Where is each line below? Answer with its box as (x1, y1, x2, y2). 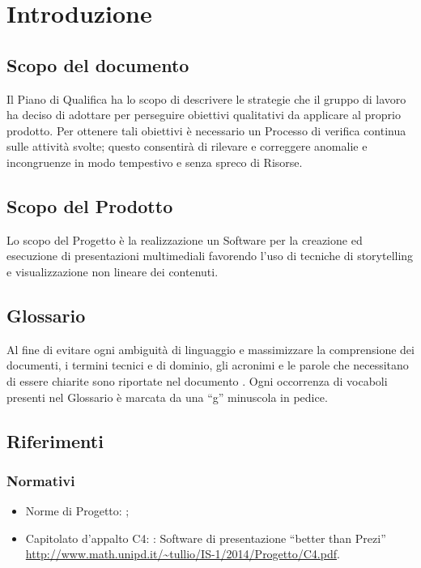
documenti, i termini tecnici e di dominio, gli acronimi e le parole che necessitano (6, 357, 409, 374)
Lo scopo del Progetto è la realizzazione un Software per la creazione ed (6, 231, 363, 248)
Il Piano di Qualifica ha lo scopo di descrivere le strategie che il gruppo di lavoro (6, 90, 406, 107)
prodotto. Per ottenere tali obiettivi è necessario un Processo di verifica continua (6, 122, 406, 139)
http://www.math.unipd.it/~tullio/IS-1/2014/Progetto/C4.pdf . (25, 545, 340, 562)
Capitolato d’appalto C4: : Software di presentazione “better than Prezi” (25, 529, 386, 546)
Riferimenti (6, 428, 104, 453)
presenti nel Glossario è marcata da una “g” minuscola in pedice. (6, 388, 328, 405)
